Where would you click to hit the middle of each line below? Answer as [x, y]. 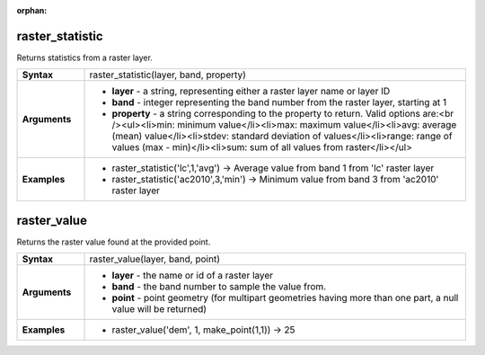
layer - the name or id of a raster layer [193, 276]
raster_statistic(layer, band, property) [168, 75]
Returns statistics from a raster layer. [84, 58]
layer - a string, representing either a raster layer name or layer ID [251, 92]
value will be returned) [159, 309]
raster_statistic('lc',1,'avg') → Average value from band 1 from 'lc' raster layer [273, 168]
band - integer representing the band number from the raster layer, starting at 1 [279, 102]
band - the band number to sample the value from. [219, 287]
